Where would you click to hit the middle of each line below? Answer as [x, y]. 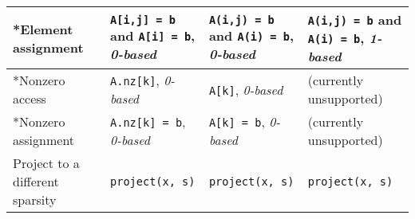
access [30, 98]
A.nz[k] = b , [148, 121]
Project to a [46, 163]
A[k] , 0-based [246, 89]
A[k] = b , [237, 121]
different [36, 181]
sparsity [35, 199]
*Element [43, 29]
